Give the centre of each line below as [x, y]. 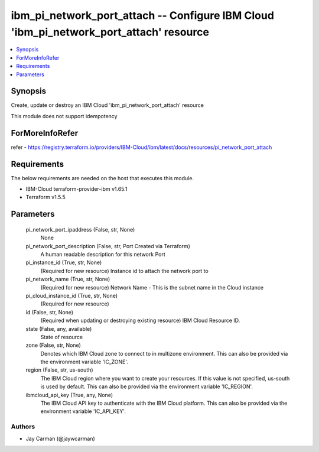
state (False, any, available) [59, 329]
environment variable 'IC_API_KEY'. [83, 411]
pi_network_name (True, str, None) [68, 279]
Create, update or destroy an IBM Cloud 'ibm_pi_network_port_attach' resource [107, 105]
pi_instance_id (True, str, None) [64, 262]
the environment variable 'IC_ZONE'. [84, 362]
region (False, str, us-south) [60, 370]
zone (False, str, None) [53, 345]
